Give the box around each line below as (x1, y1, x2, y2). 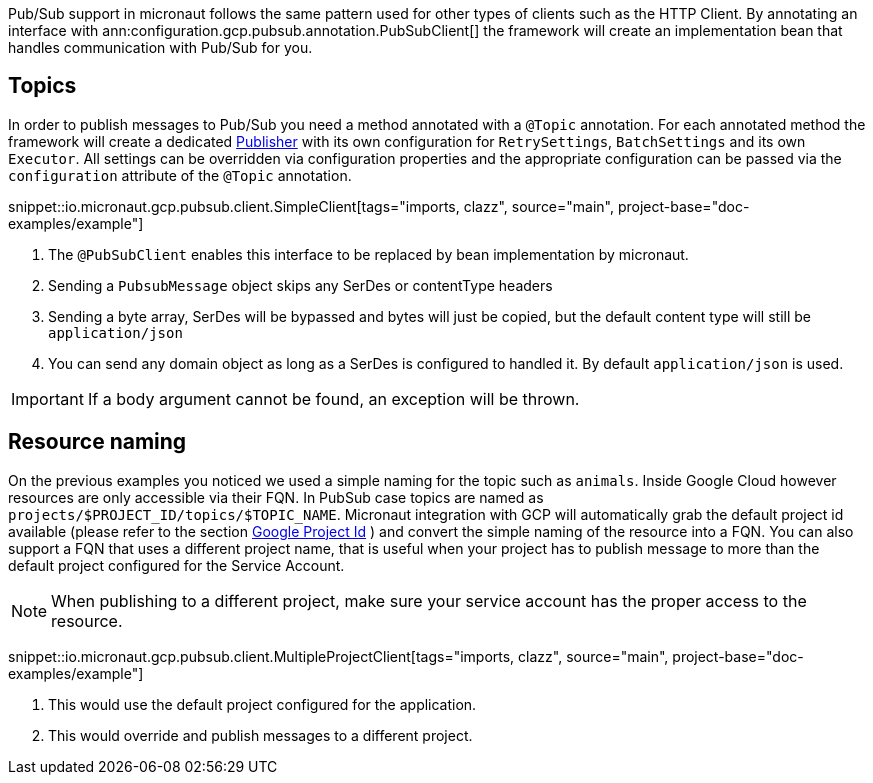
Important (11, 388, 84, 409)
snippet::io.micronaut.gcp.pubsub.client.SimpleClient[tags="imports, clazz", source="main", (8, 197, 615, 215)
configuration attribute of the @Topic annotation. (8, 166, 352, 184)
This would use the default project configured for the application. (48, 695, 477, 713)
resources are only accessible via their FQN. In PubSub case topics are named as (8, 488, 544, 506)
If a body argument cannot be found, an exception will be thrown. (87, 388, 580, 409)
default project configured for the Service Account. (8, 556, 345, 574)
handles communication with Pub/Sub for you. (8, 39, 313, 56)
